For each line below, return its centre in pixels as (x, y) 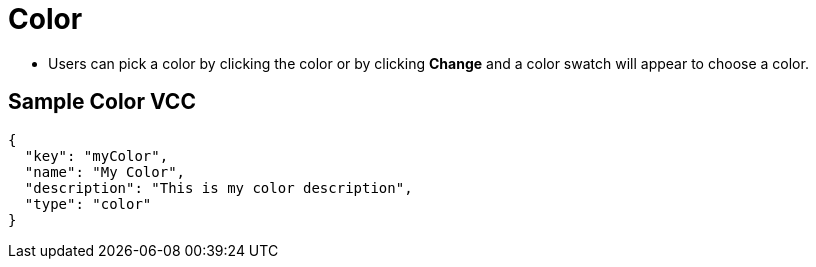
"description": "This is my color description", (218, 187)
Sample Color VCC (102, 102)
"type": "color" (88, 203)
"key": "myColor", (96, 155)
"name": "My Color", (105, 171)
